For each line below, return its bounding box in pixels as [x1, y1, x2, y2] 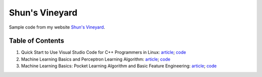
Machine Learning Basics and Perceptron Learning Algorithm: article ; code [21, 56, 171, 62]
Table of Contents [9, 37, 65, 45]
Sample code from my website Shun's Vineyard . [9, 24, 105, 30]
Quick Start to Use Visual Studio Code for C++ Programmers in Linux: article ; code [21, 49, 186, 55]
